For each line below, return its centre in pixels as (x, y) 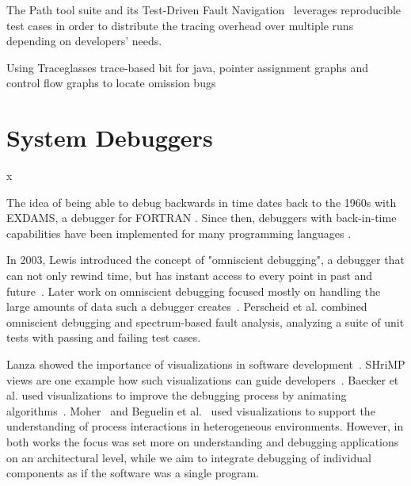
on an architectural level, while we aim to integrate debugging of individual (189, 457)
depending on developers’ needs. (84, 41)
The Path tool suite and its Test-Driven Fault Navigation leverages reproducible (204, 10)
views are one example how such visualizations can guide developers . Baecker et (203, 379)
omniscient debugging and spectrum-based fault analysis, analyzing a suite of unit (205, 321)
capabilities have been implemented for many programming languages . (179, 233)
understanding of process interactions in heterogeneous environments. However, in (205, 426)
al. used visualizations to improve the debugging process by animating (177, 395)
